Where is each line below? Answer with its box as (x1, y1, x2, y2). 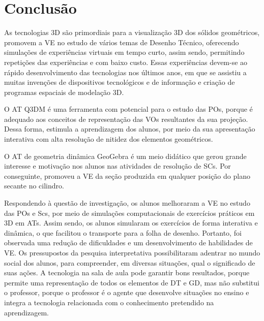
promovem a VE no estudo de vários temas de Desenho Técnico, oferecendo (4, 37, 239, 47)
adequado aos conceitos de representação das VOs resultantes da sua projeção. (4, 113, 248, 124)
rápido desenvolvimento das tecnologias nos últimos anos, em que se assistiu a (4, 67, 247, 77)
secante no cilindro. (4, 180, 64, 191)
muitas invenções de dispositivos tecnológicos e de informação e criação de (4, 77, 235, 87)
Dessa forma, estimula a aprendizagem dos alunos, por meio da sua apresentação (4, 123, 255, 134)
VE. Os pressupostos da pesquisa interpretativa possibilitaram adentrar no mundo (4, 247, 260, 258)
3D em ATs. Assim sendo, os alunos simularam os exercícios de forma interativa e (4, 217, 258, 228)
